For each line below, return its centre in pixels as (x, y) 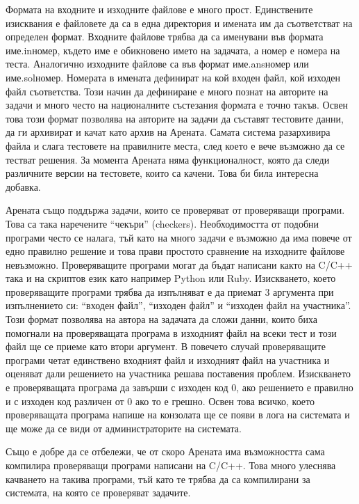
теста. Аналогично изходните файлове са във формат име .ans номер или (157, 64)
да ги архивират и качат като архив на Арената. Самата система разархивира (168, 132)
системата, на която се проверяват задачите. (98, 493)
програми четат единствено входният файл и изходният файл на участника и (168, 360)
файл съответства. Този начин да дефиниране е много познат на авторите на (167, 91)
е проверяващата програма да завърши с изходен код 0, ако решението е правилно (179, 387)
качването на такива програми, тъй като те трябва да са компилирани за (158, 479)
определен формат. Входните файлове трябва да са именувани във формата (165, 37)
